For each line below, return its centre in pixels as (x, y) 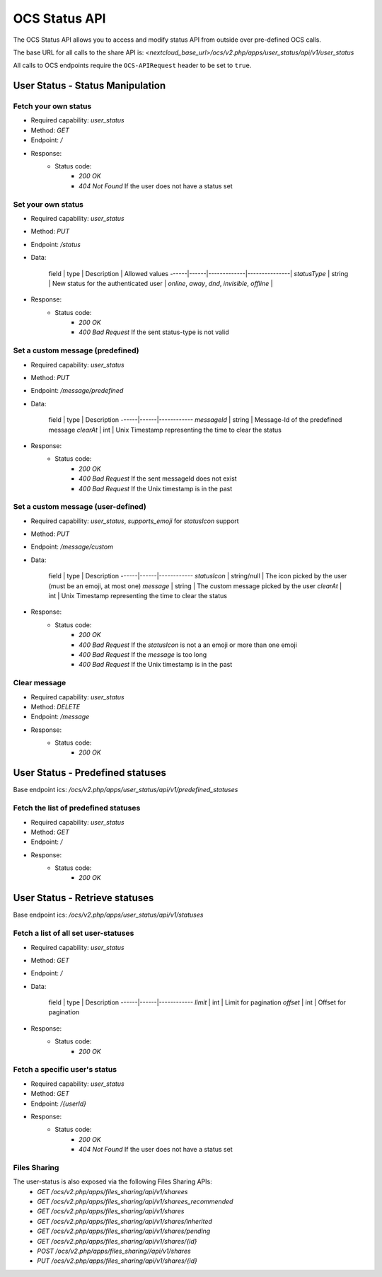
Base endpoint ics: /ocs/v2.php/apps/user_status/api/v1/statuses (108, 915)
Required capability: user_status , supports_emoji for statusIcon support (135, 521)
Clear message (40, 683)
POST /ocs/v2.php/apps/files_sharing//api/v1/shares (114, 1251)
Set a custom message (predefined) (76, 350)
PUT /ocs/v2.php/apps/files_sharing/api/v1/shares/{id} (117, 1261)
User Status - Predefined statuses (89, 773)
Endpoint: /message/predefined (77, 391)
